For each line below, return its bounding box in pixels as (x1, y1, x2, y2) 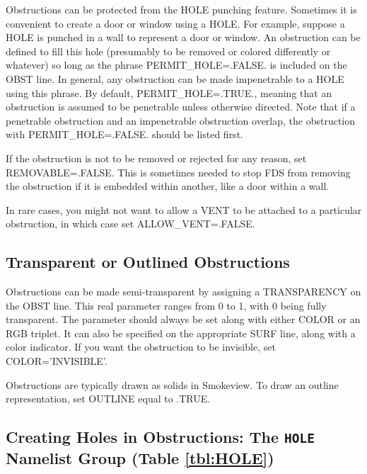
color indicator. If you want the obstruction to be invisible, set (6, 339, 276, 354)
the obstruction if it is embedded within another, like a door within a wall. (6, 179, 330, 193)
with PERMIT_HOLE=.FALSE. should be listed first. (6, 127, 243, 142)
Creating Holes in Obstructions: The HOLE (6, 426, 315, 448)
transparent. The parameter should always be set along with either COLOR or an (6, 312, 361, 327)
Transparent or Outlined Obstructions (6, 251, 290, 273)
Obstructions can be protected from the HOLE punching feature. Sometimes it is (6, 2, 357, 16)
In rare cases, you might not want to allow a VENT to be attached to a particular (6, 202, 362, 217)
